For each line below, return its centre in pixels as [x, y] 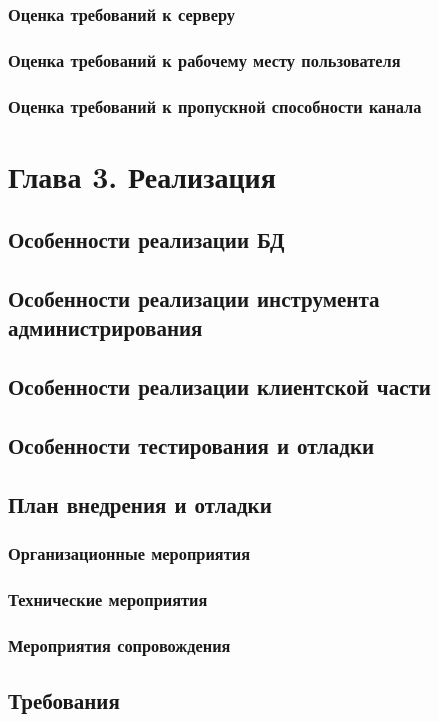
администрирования [105, 327]
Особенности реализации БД [146, 239]
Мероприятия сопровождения [119, 644]
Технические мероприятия [108, 598]
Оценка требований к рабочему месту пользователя [204, 59]
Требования [64, 700]
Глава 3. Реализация [142, 175]
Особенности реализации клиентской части [219, 386]
